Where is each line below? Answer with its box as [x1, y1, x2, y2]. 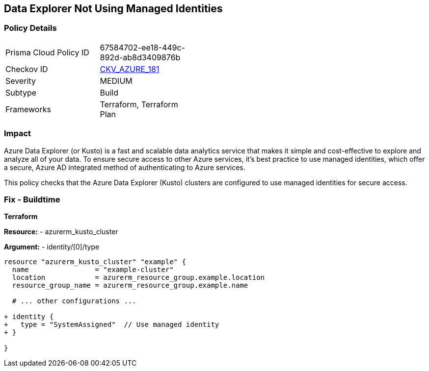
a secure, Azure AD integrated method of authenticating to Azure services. [4, 163, 245, 172]
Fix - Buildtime [4, 194, 60, 204]
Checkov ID [5, 64, 48, 74]
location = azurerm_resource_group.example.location [12, 273, 265, 282]
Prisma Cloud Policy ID [5, 47, 89, 57]
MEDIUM [100, 75, 133, 86]
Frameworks [5, 104, 51, 114]
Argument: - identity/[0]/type [4, 243, 100, 251]
